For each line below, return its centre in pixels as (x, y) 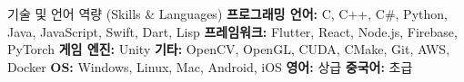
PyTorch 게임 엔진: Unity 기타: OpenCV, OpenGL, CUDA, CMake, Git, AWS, (229, 49)
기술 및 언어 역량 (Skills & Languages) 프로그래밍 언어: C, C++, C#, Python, (227, 14)
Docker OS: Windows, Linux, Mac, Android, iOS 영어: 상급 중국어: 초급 (210, 66)
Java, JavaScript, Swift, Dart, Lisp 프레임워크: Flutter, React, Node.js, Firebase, (232, 31)
